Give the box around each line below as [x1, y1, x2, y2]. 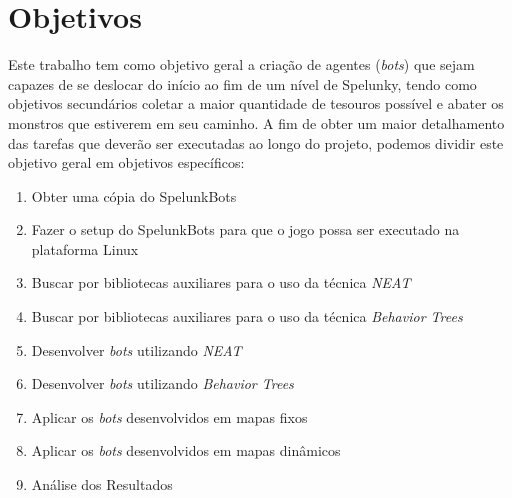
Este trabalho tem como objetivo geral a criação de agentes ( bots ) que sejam [8, 54, 475, 75]
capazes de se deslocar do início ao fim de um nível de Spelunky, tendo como [8, 73, 477, 94]
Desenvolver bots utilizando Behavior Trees [31, 373, 294, 394]
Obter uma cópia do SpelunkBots [31, 185, 237, 206]
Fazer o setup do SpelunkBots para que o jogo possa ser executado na [31, 219, 460, 240]
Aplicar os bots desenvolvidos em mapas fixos [31, 406, 308, 427]
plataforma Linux [31, 238, 139, 259]
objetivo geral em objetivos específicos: [8, 152, 245, 173]
